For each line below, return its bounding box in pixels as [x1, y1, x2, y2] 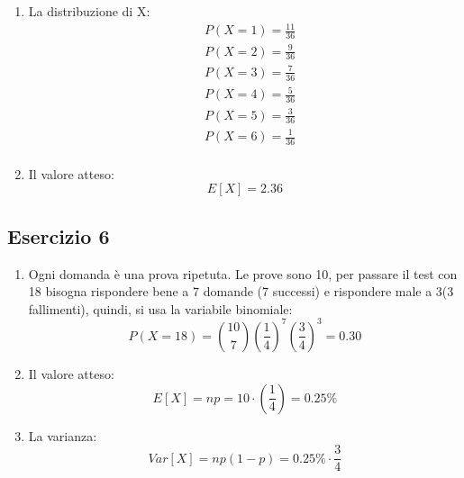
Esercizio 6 [7, 221, 110, 249]
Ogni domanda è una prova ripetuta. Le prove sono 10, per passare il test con [28, 264, 458, 283]
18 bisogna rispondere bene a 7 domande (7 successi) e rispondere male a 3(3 [28, 282, 454, 301]
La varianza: [28, 426, 97, 445]
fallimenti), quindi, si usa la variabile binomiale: [28, 299, 293, 318]
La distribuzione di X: [28, 2, 150, 20]
